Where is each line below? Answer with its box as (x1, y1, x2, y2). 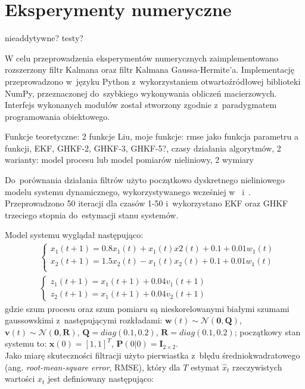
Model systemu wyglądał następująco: (5, 229, 144, 241)
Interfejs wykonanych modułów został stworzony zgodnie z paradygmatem (5, 98, 277, 111)
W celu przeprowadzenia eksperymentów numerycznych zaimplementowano (5, 51, 279, 64)
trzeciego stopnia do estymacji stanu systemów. (5, 208, 179, 221)
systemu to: (5, 337, 47, 350)
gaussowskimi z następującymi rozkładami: (5, 314, 163, 326)
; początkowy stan (234, 325, 301, 338)
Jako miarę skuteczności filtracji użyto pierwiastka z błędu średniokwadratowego (5, 349, 300, 362)
